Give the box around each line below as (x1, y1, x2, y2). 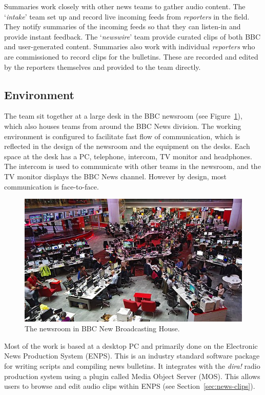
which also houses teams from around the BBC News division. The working (4, 120, 241, 131)
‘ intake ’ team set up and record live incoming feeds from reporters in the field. (4, 11, 250, 22)
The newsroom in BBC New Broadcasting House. (25, 323, 180, 334)
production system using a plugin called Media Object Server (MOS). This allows (4, 370, 260, 381)
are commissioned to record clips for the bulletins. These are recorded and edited (4, 51, 258, 62)
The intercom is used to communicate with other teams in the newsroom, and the (4, 161, 261, 172)
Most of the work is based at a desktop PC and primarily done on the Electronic (4, 340, 258, 351)
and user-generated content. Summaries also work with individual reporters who (4, 41, 255, 52)
